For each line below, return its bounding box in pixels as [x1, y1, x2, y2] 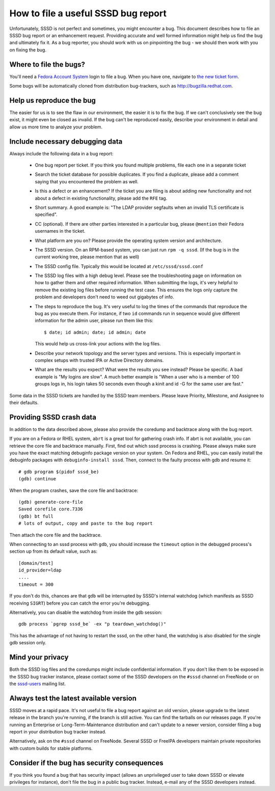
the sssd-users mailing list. [9, 680, 66, 687]
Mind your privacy [9, 653, 69, 662]
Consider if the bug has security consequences [9, 758, 163, 767]
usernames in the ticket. [35, 228, 86, 234]
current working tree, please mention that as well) [35, 254, 140, 260]
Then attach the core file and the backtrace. [9, 532, 102, 538]
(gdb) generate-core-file [18, 499, 84, 505]
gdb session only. [9, 640, 47, 646]
